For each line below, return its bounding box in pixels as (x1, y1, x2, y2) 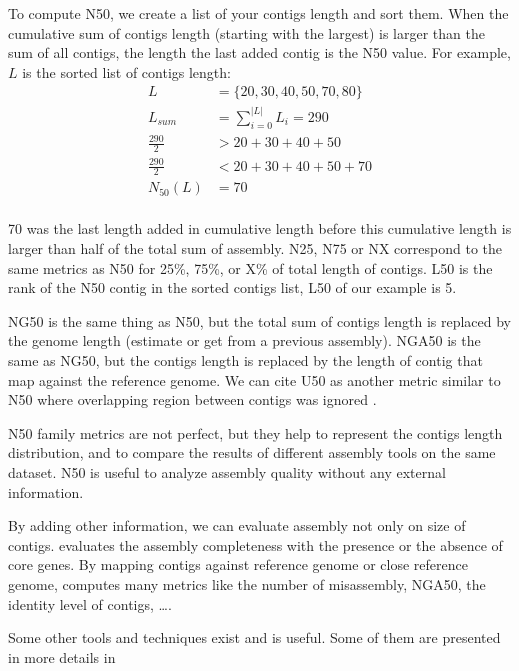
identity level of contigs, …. (8, 593, 172, 614)
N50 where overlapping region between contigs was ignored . (8, 389, 377, 410)
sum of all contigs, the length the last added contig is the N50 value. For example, (8, 42, 511, 63)
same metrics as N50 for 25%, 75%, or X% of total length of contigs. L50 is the (8, 257, 493, 278)
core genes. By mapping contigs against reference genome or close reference (8, 554, 468, 575)
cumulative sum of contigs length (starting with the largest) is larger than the (8, 22, 485, 43)
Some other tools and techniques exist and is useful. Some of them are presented (8, 627, 501, 648)
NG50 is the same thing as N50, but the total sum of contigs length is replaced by (8, 310, 512, 331)
